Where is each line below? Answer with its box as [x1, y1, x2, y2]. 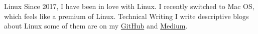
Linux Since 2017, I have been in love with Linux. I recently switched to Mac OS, [4, 1, 254, 11]
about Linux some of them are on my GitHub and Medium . [4, 20, 188, 31]
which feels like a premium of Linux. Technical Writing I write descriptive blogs [4, 10, 249, 21]
